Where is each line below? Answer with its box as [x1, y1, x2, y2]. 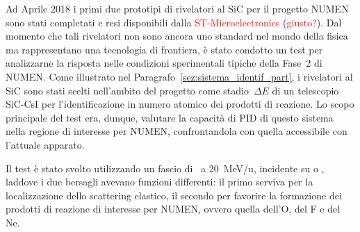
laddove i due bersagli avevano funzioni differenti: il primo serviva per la [6, 174, 313, 189]
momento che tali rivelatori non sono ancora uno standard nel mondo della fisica [6, 28, 348, 43]
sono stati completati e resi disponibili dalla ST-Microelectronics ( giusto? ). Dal [6, 15, 342, 29]
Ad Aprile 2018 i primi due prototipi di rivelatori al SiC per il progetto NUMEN [6, 1, 349, 15]
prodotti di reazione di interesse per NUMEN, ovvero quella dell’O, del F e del [6, 201, 341, 216]
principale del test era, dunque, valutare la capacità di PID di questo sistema [6, 110, 334, 124]
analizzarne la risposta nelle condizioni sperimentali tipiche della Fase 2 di [6, 56, 322, 70]
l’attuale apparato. [6, 137, 85, 151]
